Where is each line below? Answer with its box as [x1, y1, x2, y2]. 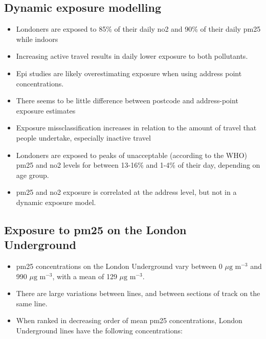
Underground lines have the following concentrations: [16, 325, 183, 336]
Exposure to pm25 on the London [4, 221, 187, 237]
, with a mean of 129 [52, 270, 117, 281]
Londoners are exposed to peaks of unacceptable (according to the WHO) [16, 149, 248, 160]
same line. [16, 298, 48, 308]
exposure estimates [16, 105, 76, 116]
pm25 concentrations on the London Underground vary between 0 [16, 261, 223, 272]
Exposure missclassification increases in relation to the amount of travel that [16, 122, 257, 133]
